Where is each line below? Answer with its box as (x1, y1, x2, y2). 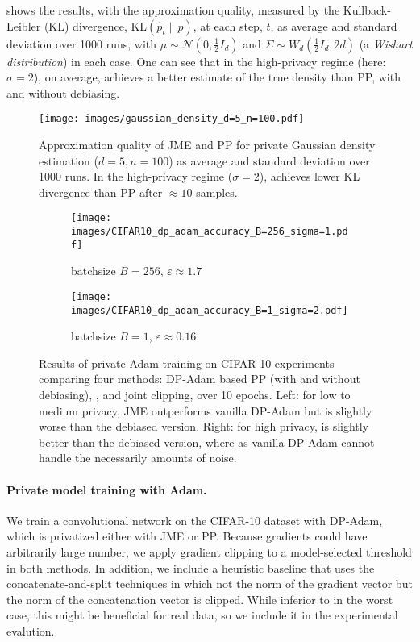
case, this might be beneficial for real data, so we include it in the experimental (6, 607, 398, 623)
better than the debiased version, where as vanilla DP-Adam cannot (39, 433, 375, 450)
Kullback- (343, 2, 391, 18)
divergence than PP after (39, 183, 163, 200)
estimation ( (39, 152, 98, 169)
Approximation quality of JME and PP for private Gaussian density (39, 136, 376, 153)
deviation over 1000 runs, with (6, 35, 157, 52)
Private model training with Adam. (6, 481, 207, 498)
